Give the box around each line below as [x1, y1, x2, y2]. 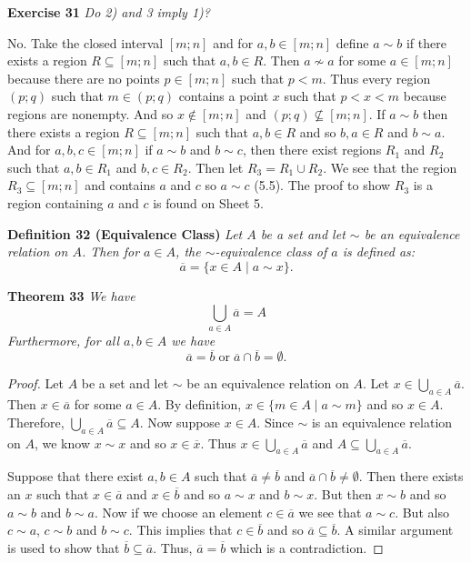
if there [406, 33, 446, 52]
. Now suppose [139, 412, 221, 431]
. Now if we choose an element [94, 502, 263, 521]
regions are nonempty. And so [7, 104, 174, 123]
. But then [314, 485, 372, 504]
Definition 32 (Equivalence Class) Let [7, 224, 243, 243]
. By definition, [157, 395, 242, 414]
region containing [7, 193, 104, 212]
